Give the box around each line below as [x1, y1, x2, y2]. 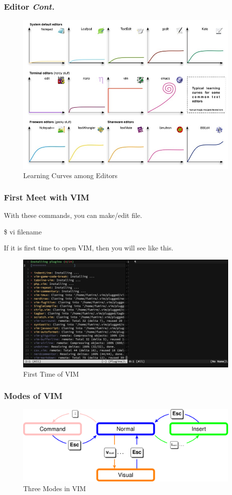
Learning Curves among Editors [23, 170, 118, 181]
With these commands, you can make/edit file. [4, 210, 142, 220]
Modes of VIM [4, 390, 63, 401]
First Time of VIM [23, 369, 79, 379]
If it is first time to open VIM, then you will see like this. [4, 243, 174, 253]
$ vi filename [4, 226, 42, 236]
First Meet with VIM [4, 191, 89, 203]
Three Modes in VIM [23, 483, 86, 493]
